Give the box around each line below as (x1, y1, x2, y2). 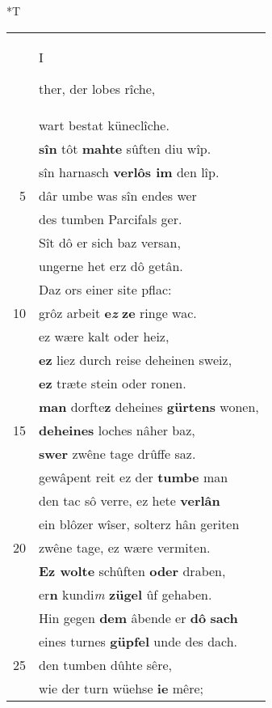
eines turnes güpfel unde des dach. (39, 631, 238, 651)
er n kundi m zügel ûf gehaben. (39, 584, 212, 604)
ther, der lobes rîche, (39, 78, 156, 98)
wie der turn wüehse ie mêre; (39, 678, 203, 697)
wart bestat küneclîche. (39, 115, 169, 134)
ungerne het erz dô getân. (39, 256, 183, 275)
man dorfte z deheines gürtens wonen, (39, 396, 259, 416)
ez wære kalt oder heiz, (39, 326, 169, 346)
